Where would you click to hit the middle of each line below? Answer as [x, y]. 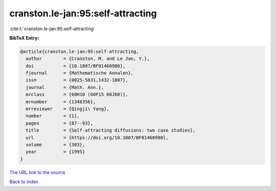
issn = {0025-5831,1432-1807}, [77, 80]
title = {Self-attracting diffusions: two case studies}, [111, 130]
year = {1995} [55, 152]
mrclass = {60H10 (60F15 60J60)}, [77, 94]
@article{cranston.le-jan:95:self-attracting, [79, 51]
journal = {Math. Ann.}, [65, 87]
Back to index [24, 182]
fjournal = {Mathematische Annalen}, [80, 73]
